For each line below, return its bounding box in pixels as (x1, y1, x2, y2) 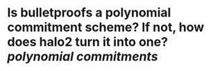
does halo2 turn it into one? (7, 34, 169, 50)
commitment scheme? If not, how (7, 19, 205, 35)
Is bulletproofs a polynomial (7, 5, 171, 21)
